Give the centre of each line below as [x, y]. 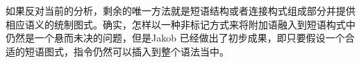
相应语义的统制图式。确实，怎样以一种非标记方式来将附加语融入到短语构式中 [180, 24]
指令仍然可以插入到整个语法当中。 [151, 51]
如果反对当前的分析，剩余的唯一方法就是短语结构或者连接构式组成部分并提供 [180, 10]
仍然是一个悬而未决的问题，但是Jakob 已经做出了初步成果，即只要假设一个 [175, 38]
